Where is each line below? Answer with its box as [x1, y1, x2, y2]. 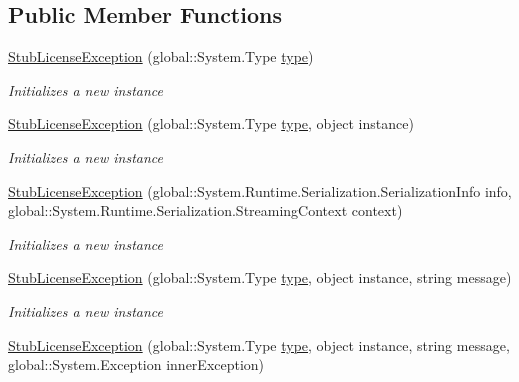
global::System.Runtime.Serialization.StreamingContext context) [8, 200, 403, 221]
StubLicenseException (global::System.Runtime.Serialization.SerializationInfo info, [8, 180, 512, 201]
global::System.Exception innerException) [8, 354, 265, 375]
